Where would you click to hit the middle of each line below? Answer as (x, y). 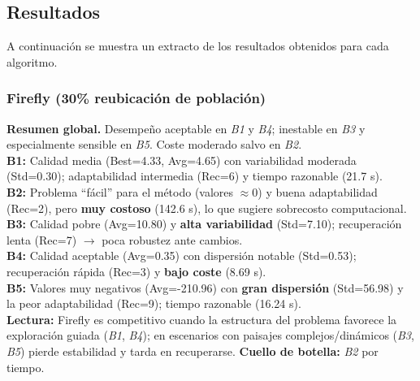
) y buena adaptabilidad (318, 191)
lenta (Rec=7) (42, 239)
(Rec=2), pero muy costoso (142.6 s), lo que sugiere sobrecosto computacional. (207, 208)
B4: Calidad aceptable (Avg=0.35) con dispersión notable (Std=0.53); (182, 255)
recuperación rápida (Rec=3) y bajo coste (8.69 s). (136, 271)
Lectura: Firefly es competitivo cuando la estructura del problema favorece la (202, 319)
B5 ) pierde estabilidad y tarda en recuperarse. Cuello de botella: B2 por (193, 351)
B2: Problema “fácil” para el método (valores (120, 191)
